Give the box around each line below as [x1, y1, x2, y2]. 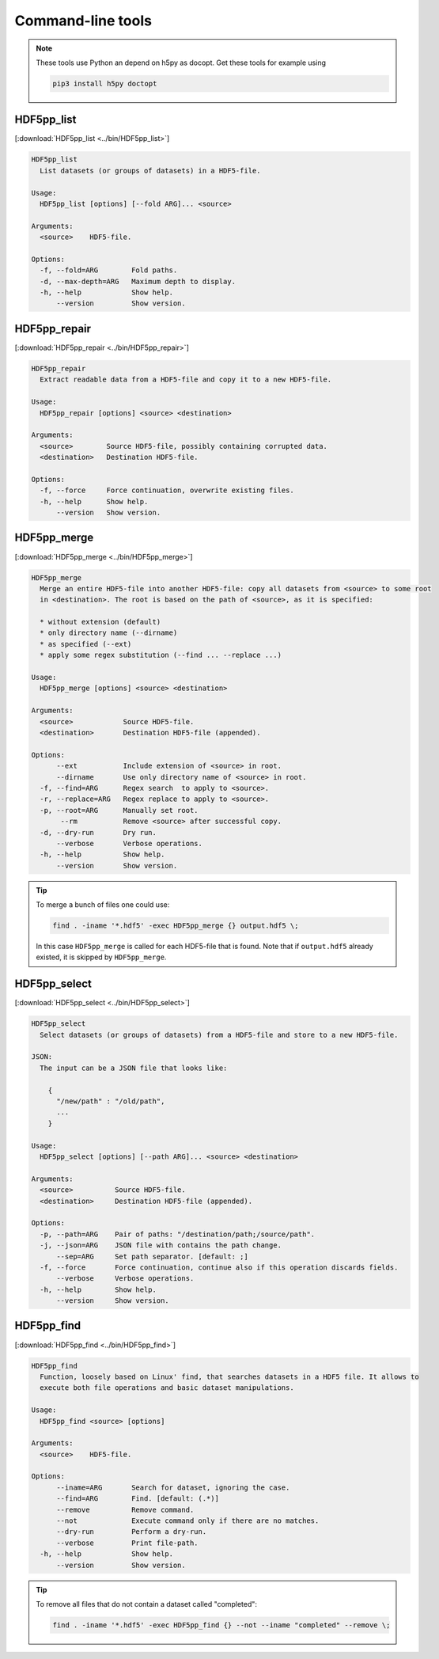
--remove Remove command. [56, 1505, 195, 1514]
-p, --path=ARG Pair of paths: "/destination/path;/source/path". [40, 1229, 316, 1239]
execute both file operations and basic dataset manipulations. [40, 1384, 294, 1392]
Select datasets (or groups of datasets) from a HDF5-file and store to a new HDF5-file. [40, 1030, 399, 1039]
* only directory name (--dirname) [40, 628, 178, 637]
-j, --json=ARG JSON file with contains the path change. [40, 1241, 282, 1250]
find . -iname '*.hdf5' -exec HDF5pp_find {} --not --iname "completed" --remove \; [52, 1620, 391, 1630]
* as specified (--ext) [40, 640, 132, 648]
